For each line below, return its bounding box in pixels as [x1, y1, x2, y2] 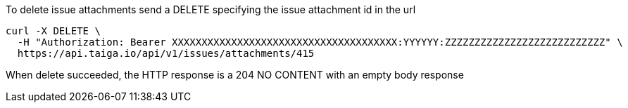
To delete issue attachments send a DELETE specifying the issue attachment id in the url [6, 4, 416, 15]
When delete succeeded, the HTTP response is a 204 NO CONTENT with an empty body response [6, 69, 464, 81]
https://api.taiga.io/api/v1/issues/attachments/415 [17, 48, 315, 59]
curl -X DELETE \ [6, 25, 101, 36]
